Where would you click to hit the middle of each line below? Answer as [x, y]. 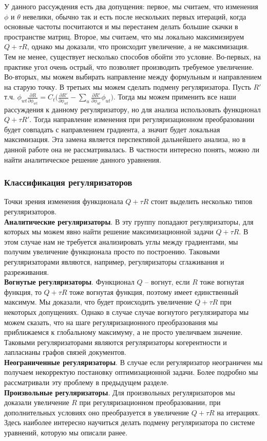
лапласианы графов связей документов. [65, 352]
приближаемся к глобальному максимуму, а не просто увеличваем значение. [123, 332]
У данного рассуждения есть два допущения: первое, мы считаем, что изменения [131, 6]
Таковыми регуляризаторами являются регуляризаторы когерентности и [116, 342]
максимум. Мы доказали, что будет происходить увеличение [98, 302]
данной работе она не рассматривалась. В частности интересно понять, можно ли [132, 149]
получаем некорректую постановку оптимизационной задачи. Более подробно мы [131, 372]
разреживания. [27, 272]
